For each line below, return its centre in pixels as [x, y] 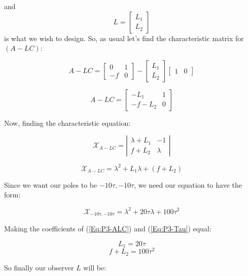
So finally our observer [39, 267]
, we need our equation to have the [188, 184]
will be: [95, 267]
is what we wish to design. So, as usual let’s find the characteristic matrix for [124, 38]
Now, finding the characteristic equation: [67, 123]
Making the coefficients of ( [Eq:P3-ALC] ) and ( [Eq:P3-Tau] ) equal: [108, 229]
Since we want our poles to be [51, 184]
